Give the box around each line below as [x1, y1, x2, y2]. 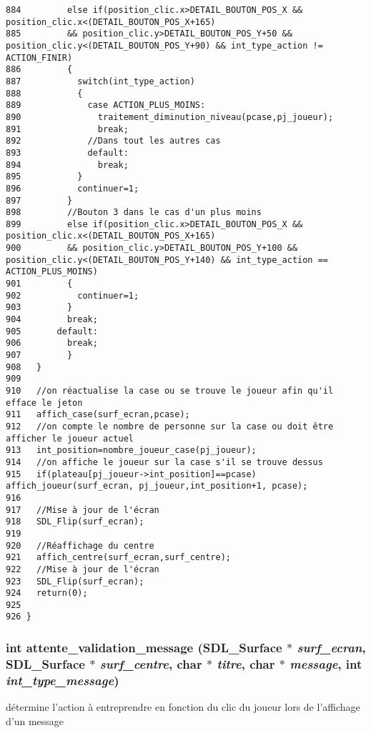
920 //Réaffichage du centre [6, 540, 154, 551]
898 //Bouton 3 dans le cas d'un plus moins [6, 207, 262, 218]
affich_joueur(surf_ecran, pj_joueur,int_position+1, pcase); [6, 481, 308, 492]
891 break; [6, 124, 129, 134]
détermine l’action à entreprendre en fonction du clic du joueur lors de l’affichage [6, 699, 360, 714]
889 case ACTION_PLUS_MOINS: [6, 100, 206, 111]
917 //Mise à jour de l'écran [6, 504, 159, 515]
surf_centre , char [99, 654, 202, 672]
